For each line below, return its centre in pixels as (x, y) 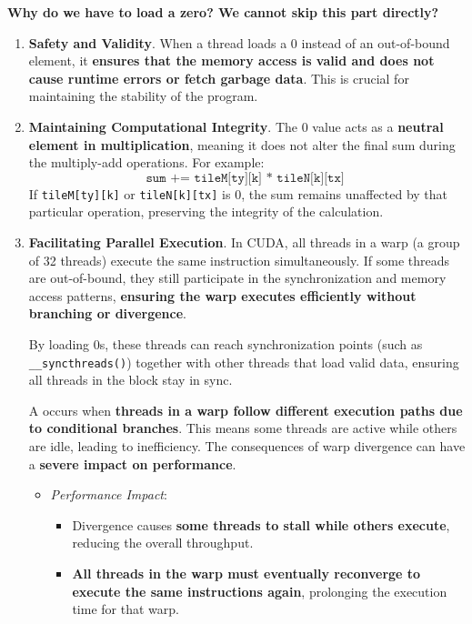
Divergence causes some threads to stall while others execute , (261, 524)
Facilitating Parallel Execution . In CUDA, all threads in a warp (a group (244, 242)
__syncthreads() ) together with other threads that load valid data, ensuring (244, 362)
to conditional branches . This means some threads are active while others (243, 428)
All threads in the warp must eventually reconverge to (246, 573)
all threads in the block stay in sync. (131, 380)
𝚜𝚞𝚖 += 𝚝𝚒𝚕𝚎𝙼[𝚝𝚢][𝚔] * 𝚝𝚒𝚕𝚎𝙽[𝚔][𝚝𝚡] (245, 178)
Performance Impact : (109, 494)
